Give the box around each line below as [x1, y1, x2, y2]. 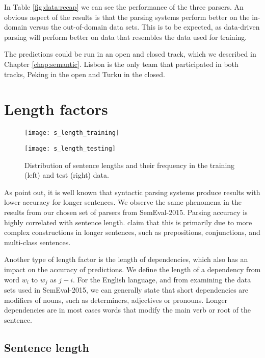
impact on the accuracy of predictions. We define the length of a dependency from [4, 264, 261, 274]
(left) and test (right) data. [24, 170, 109, 180]
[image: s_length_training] [24, 129, 120, 137]
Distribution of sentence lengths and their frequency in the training [24, 159, 235, 170]
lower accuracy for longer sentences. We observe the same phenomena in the [4, 197, 242, 207]
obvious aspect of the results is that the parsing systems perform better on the [4, 11, 250, 22]
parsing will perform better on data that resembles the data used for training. [4, 31, 247, 42]
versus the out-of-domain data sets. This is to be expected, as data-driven [29, 21, 260, 32]
